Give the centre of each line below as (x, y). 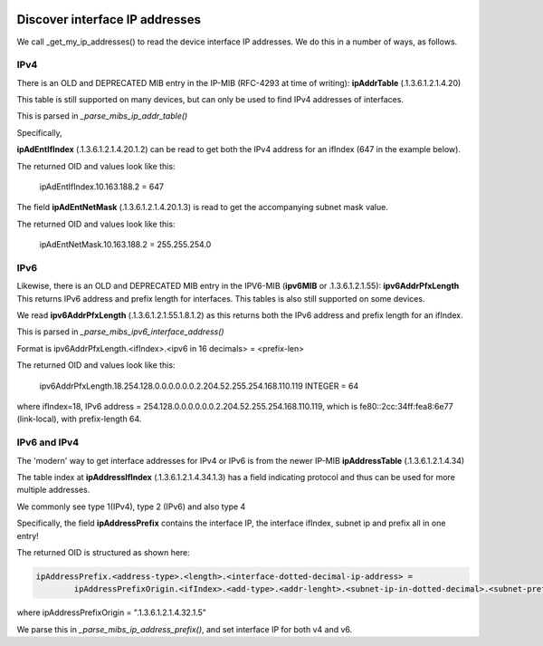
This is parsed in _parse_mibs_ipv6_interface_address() (121, 332)
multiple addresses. (53, 490)
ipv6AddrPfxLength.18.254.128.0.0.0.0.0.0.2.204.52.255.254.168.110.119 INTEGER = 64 (199, 386)
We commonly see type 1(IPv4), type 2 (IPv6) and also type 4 (131, 506)
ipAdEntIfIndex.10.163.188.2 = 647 (102, 187)
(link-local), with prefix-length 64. (79, 419)
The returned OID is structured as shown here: (103, 552)
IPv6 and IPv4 (48, 442)
